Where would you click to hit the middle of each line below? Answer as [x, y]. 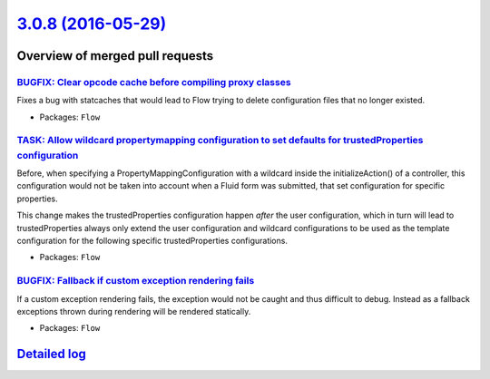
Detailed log [51, 354]
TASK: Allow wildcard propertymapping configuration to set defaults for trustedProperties [220, 141]
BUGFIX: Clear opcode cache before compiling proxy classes [154, 82]
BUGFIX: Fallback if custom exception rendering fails [136, 281]
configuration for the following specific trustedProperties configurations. [152, 240]
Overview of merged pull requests [115, 56]
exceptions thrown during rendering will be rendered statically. [134, 311]
